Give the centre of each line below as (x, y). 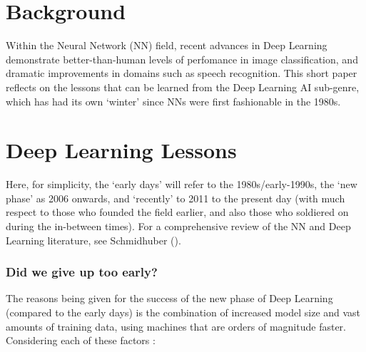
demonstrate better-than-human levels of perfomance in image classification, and (182, 59)
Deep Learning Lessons (121, 150)
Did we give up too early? (82, 272)
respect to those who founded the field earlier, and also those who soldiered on (177, 212)
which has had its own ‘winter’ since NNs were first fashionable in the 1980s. (173, 101)
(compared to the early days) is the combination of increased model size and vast (183, 312)
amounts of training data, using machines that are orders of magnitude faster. (176, 326)
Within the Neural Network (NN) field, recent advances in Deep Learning (167, 45)
